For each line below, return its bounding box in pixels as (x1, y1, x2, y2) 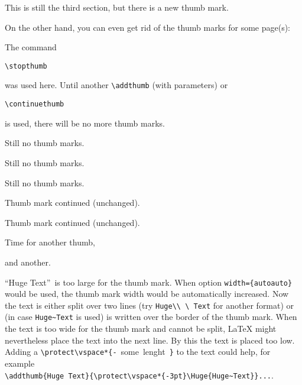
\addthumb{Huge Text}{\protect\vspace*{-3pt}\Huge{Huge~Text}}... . (5, 368, 274, 381)
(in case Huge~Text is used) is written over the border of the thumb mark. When (5, 310, 297, 323)
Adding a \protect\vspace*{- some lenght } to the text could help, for (5, 345, 271, 358)
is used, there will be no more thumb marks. (5, 117, 165, 129)
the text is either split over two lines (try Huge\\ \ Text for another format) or (5, 299, 294, 311)
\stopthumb (5, 62, 47, 70)
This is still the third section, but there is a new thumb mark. (5, 1, 229, 13)
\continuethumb (5, 100, 64, 109)
